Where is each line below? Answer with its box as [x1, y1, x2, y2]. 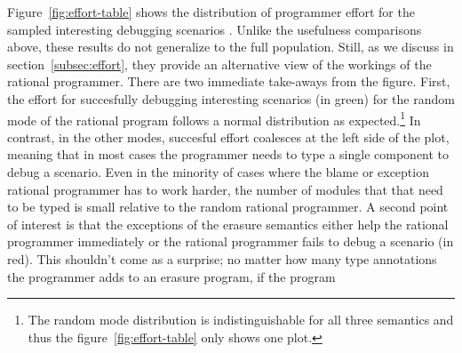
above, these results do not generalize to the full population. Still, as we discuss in [7, 37, 454, 56]
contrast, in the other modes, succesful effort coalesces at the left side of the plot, [7, 127, 450, 146]
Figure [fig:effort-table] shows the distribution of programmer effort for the [7, 3, 415, 20]
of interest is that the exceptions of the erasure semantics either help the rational [7, 214, 449, 233]
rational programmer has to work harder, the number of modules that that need [7, 180, 443, 198]
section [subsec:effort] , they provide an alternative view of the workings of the [7, 54, 432, 73]
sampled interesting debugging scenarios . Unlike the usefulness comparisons [7, 20, 422, 38]
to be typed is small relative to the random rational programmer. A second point [7, 197, 449, 216]
